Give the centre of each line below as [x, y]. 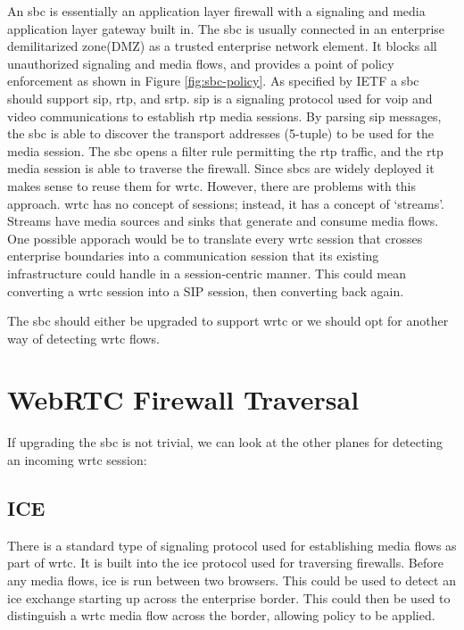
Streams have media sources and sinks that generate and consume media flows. [223, 221]
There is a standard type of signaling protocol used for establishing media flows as [232, 545]
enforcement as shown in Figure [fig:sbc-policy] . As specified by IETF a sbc [213, 81]
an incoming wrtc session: [77, 460]
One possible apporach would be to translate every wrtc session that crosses [215, 238]
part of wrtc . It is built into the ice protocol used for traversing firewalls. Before [225, 563]
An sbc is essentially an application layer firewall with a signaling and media [216, 11]
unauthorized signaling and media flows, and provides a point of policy [201, 63]
